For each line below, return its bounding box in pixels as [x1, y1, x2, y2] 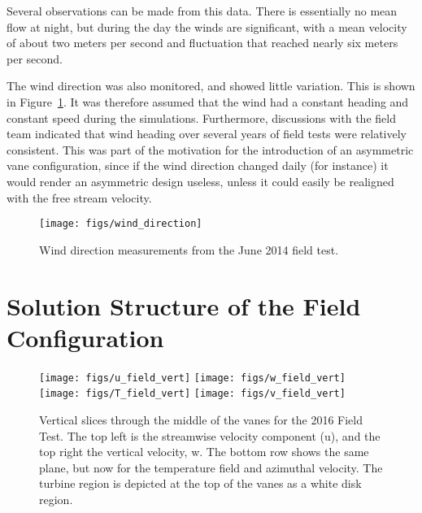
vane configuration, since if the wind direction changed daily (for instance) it [7, 157, 389, 174]
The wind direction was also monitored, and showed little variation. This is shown [7, 77, 415, 94]
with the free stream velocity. [7, 189, 152, 206]
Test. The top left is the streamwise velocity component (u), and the [39, 427, 381, 444]
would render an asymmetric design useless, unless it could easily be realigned [7, 172, 394, 189]
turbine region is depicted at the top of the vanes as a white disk [39, 475, 362, 492]
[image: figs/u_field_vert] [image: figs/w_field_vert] [39, 372, 346, 384]
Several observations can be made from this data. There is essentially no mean [7, 2, 398, 19]
